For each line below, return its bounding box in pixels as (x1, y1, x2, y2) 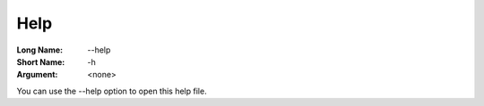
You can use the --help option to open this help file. (16, 86, 207, 96)
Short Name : (16, 56, 65, 67)
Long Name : (16, 45, 63, 55)
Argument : (16, 69, 58, 80)
